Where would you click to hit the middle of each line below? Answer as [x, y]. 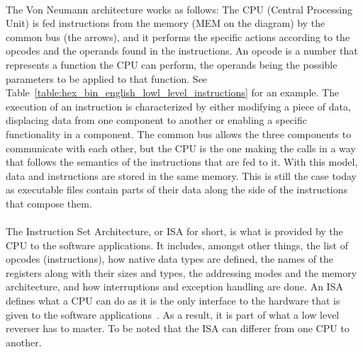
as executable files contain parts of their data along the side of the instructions [177, 189]
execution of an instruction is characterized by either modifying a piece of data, [178, 106]
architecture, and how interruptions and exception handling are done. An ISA [174, 286]
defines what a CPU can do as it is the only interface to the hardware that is [173, 301]
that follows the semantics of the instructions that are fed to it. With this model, [182, 162]
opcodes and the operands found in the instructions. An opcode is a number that [182, 51]
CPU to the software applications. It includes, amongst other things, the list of [177, 245]
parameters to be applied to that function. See [107, 78]
